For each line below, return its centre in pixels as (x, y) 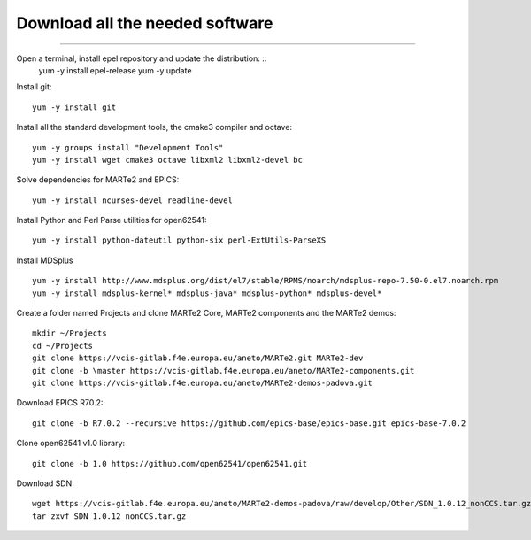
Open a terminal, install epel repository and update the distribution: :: (142, 58)
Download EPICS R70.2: (60, 403)
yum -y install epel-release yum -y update (115, 70)
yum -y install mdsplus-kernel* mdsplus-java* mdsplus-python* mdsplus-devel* (207, 293)
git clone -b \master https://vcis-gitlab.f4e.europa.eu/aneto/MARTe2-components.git (223, 370)
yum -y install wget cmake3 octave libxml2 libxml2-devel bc (167, 160)
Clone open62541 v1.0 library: (71, 444)
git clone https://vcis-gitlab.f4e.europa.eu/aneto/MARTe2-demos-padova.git (203, 382)
